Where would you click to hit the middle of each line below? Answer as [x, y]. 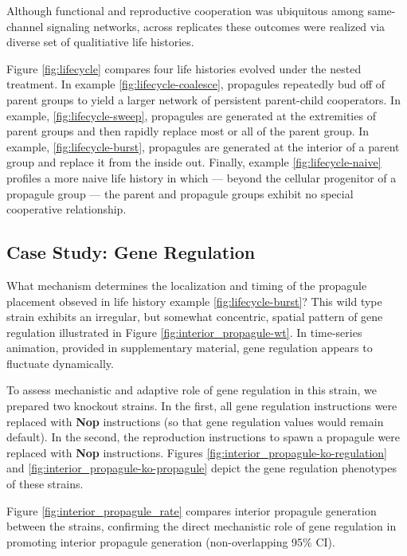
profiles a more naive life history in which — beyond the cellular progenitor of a [202, 177]
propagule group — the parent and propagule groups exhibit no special [180, 193]
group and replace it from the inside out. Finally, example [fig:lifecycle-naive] [194, 162]
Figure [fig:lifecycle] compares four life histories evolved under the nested [184, 68]
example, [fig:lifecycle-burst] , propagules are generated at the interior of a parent [203, 146]
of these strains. [45, 484]
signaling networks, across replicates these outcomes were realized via [216, 26]
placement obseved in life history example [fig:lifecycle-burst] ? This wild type [194, 301]
